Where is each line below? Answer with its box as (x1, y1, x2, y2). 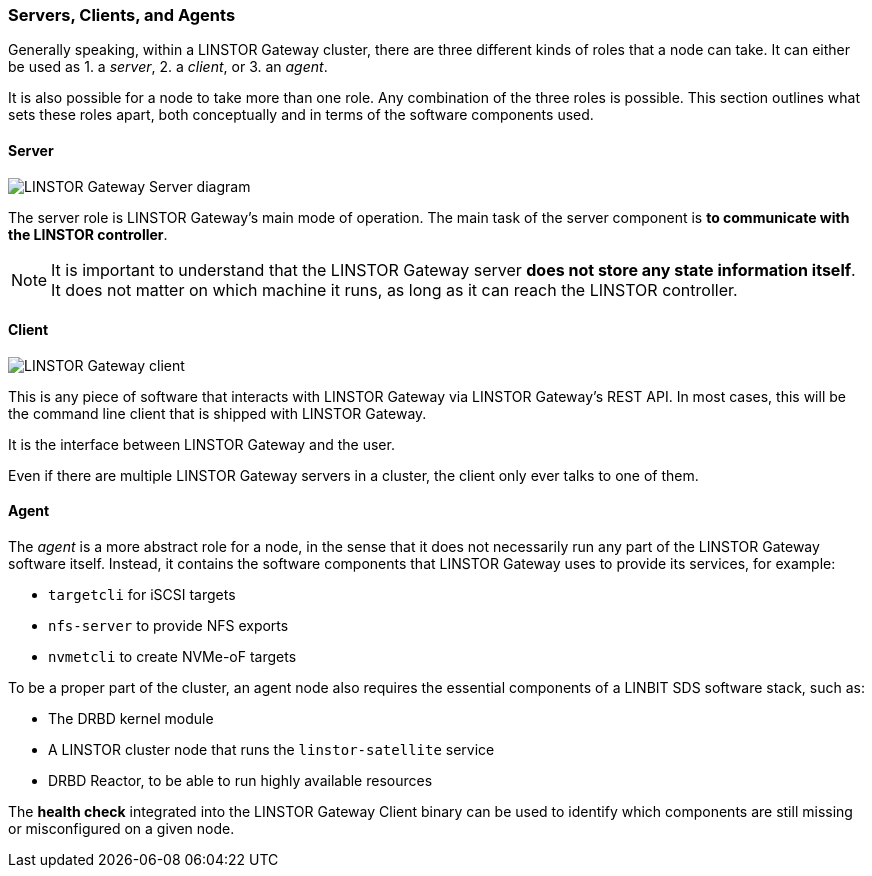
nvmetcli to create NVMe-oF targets (48, 648, 297, 666)
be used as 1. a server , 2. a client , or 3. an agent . (8, 58, 328, 76)
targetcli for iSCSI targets (48, 586, 236, 604)
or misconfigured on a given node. (8, 820, 235, 838)
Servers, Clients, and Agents (8, 5, 236, 25)
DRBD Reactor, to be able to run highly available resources (48, 772, 433, 790)
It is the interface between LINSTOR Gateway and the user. (8, 435, 395, 453)
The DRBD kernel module (48, 710, 214, 728)
